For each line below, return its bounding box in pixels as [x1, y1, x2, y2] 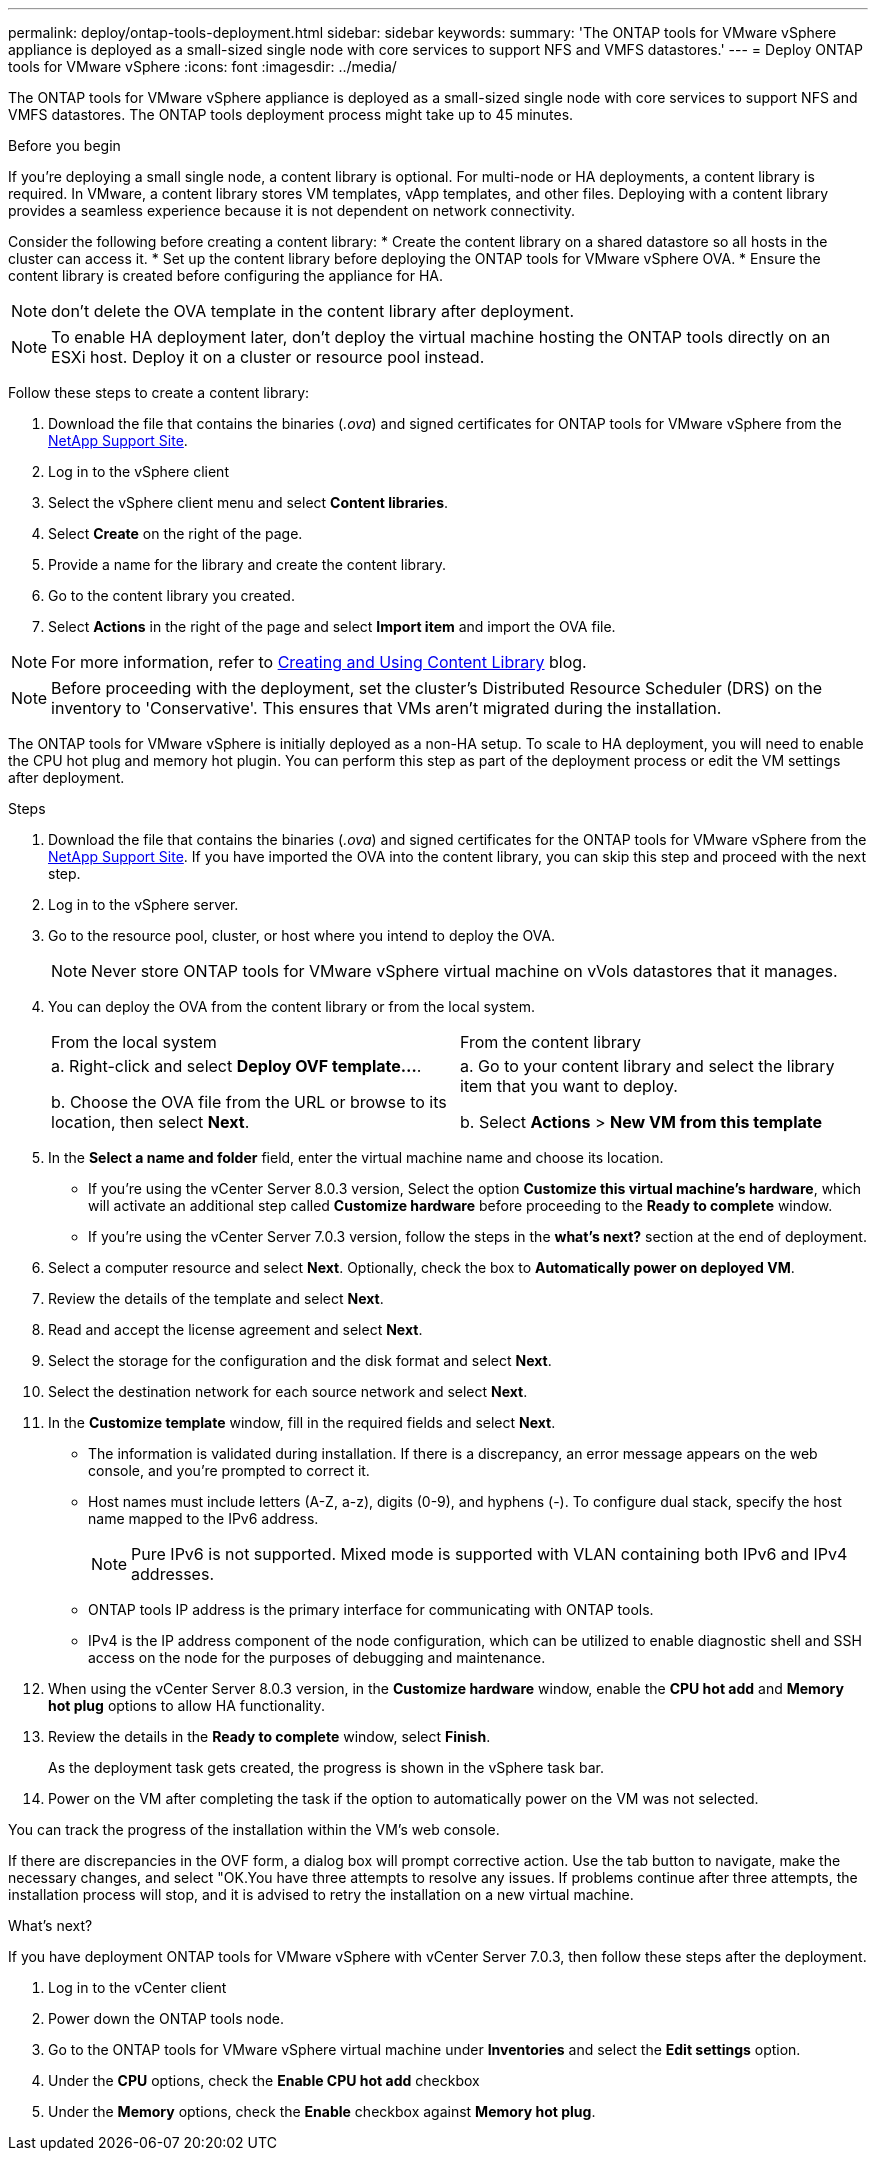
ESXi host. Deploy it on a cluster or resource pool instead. [51, 347, 485, 367]
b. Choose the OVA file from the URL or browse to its [51, 1092, 447, 1112]
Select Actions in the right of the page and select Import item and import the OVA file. [48, 618, 616, 635]
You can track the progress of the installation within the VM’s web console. [8, 1821, 500, 1838]
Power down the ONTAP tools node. [48, 2010, 284, 2027]
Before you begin [8, 137, 121, 154]
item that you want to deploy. [460, 1076, 678, 1096]
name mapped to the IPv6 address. [88, 1510, 319, 1527]
